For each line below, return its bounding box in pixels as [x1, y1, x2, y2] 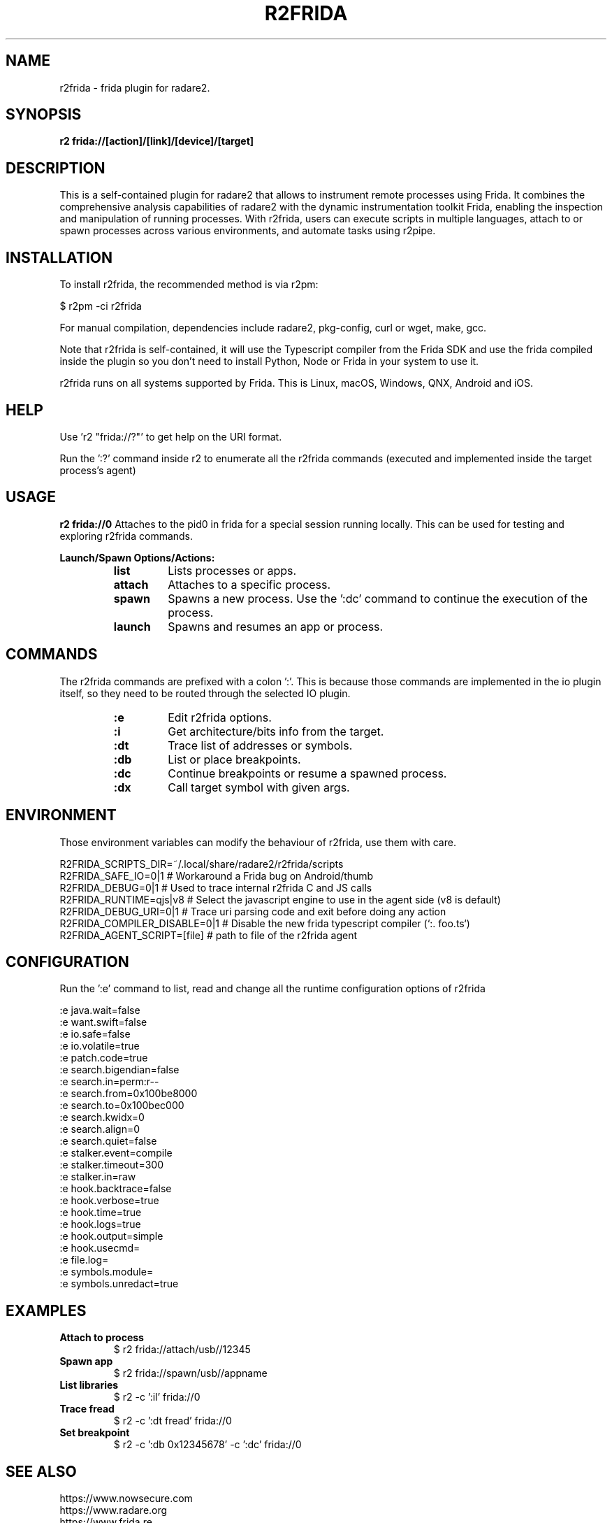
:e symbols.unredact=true [59, 1278, 179, 1290]
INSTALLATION [6, 248, 112, 266]
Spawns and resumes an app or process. [168, 619, 384, 634]
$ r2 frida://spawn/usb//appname [113, 1367, 268, 1380]
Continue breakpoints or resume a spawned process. [168, 766, 447, 780]
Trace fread [59, 1403, 115, 1415]
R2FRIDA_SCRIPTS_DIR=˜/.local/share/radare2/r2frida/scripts [59, 857, 344, 870]
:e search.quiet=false [59, 1135, 157, 1147]
